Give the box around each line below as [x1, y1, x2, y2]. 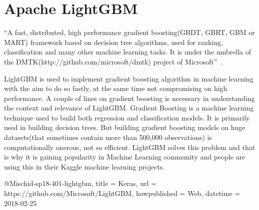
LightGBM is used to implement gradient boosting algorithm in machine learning [4, 73, 253, 83]
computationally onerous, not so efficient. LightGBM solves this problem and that [4, 141, 255, 152]
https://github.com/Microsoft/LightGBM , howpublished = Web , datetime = [4, 188, 240, 198]
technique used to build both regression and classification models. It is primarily [4, 112, 250, 122]
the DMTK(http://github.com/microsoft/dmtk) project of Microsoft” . [4, 56, 223, 66]
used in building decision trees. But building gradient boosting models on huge [4, 122, 245, 132]
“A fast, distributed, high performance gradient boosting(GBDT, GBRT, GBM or [4, 27, 255, 37]
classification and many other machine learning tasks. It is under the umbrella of [4, 46, 251, 57]
